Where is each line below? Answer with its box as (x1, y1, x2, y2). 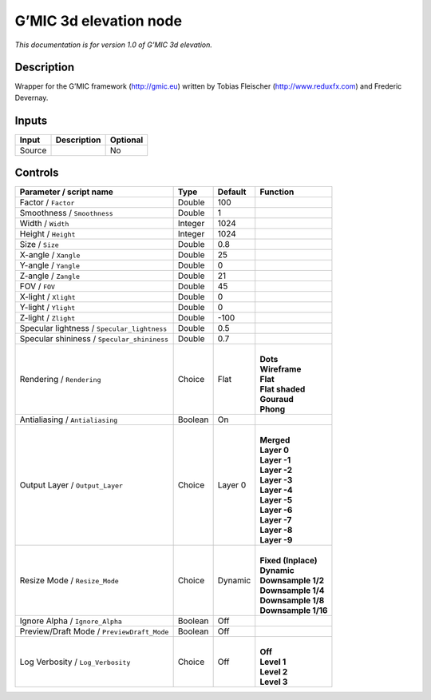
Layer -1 (259, 455, 291, 466)
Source (19, 145, 47, 156)
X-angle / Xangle (19, 249, 81, 261)
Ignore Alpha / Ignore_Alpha (19, 615, 123, 626)
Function (259, 186, 295, 197)
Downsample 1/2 (259, 575, 325, 587)
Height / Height (19, 229, 76, 240)
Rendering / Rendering (19, 374, 101, 385)
